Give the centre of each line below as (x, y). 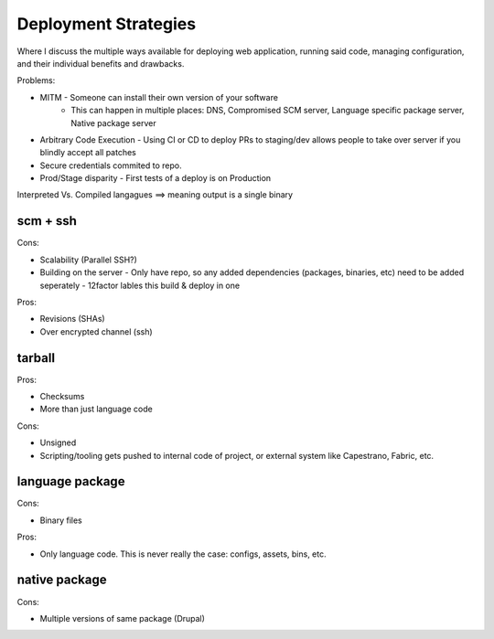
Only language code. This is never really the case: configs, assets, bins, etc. (183, 554)
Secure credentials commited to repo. (111, 165)
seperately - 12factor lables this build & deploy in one (140, 285)
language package (71, 481)
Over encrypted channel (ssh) (96, 331)
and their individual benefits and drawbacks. (101, 63)
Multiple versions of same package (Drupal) (123, 618)
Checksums (62, 396)
